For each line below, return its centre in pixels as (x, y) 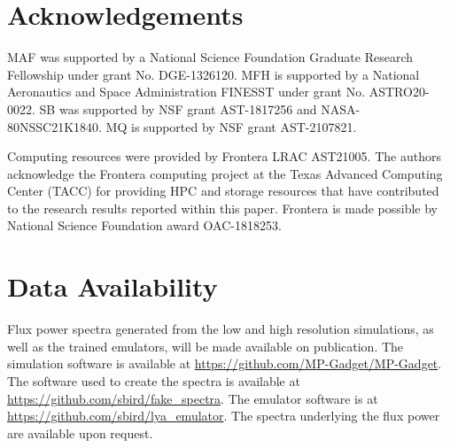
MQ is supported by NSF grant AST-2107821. (231, 126)
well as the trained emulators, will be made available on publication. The (206, 346)
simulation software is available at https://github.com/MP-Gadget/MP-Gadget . (225, 363)
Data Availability (112, 286)
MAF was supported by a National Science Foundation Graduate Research (210, 57)
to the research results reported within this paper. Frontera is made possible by (222, 208)
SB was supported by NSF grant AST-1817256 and (178, 108)
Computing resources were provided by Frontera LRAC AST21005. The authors (224, 156)
